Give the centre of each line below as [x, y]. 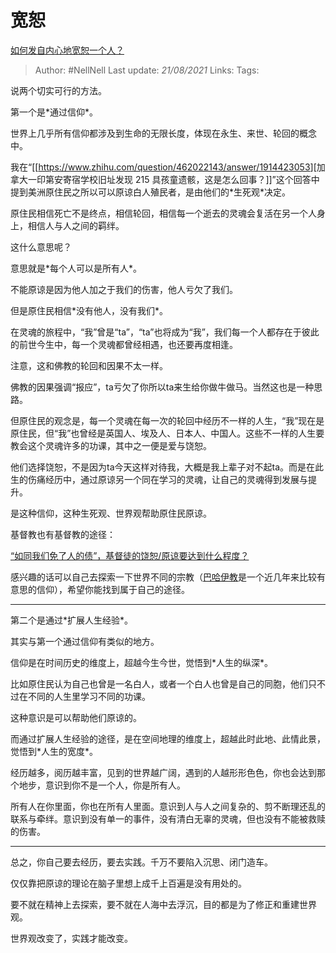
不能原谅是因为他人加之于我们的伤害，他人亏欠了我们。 [124, 289]
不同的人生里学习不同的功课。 [89, 696]
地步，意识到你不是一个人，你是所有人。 [102, 785]
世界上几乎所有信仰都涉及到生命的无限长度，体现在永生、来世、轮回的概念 [163, 133]
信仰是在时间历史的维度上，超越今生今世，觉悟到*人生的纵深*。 [142, 662]
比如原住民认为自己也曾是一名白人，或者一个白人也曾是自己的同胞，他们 [159, 683]
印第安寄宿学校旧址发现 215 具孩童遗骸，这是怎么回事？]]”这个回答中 [178, 179]
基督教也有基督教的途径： [63, 534]
